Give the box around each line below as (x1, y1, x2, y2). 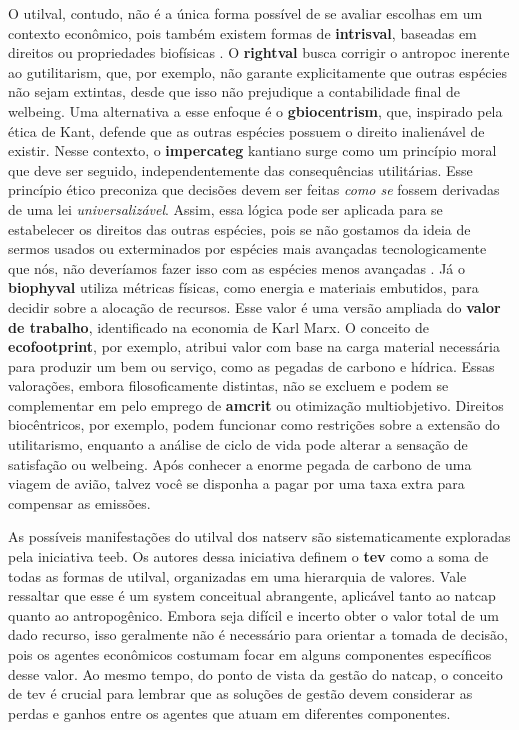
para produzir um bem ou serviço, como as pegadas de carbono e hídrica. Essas (8, 355, 495, 376)
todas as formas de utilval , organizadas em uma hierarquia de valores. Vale (8, 565, 467, 586)
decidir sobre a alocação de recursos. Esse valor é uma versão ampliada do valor (8, 296, 501, 317)
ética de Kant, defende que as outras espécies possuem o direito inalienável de (8, 120, 485, 141)
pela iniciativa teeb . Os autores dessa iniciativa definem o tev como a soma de (8, 546, 489, 567)
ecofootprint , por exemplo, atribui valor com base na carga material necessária (8, 336, 500, 357)
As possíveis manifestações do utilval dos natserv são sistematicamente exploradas (8, 526, 511, 547)
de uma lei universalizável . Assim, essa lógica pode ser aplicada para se (8, 198, 443, 219)
